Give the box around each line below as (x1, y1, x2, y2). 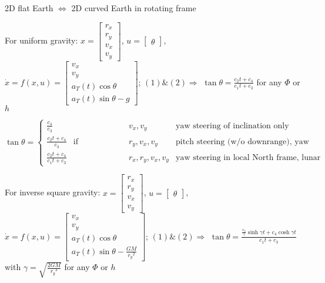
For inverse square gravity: (5, 186, 100, 198)
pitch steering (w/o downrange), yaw (175, 137, 309, 146)
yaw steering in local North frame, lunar (175, 153, 321, 162)
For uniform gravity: (5, 34, 78, 46)
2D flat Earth (5, 2, 53, 14)
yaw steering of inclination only (175, 121, 289, 130)
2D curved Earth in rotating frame (71, 2, 196, 14)
